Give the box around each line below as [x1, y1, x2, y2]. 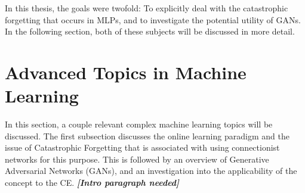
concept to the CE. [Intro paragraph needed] [5, 176, 180, 189]
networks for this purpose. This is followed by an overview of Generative [5, 152, 269, 165]
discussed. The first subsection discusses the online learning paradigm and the [5, 129, 289, 142]
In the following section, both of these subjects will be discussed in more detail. [5, 25, 295, 38]
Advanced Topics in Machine [5, 60, 247, 84]
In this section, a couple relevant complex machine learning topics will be [5, 118, 273, 130]
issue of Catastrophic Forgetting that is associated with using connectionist [5, 141, 280, 154]
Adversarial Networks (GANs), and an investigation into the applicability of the [5, 164, 297, 177]
